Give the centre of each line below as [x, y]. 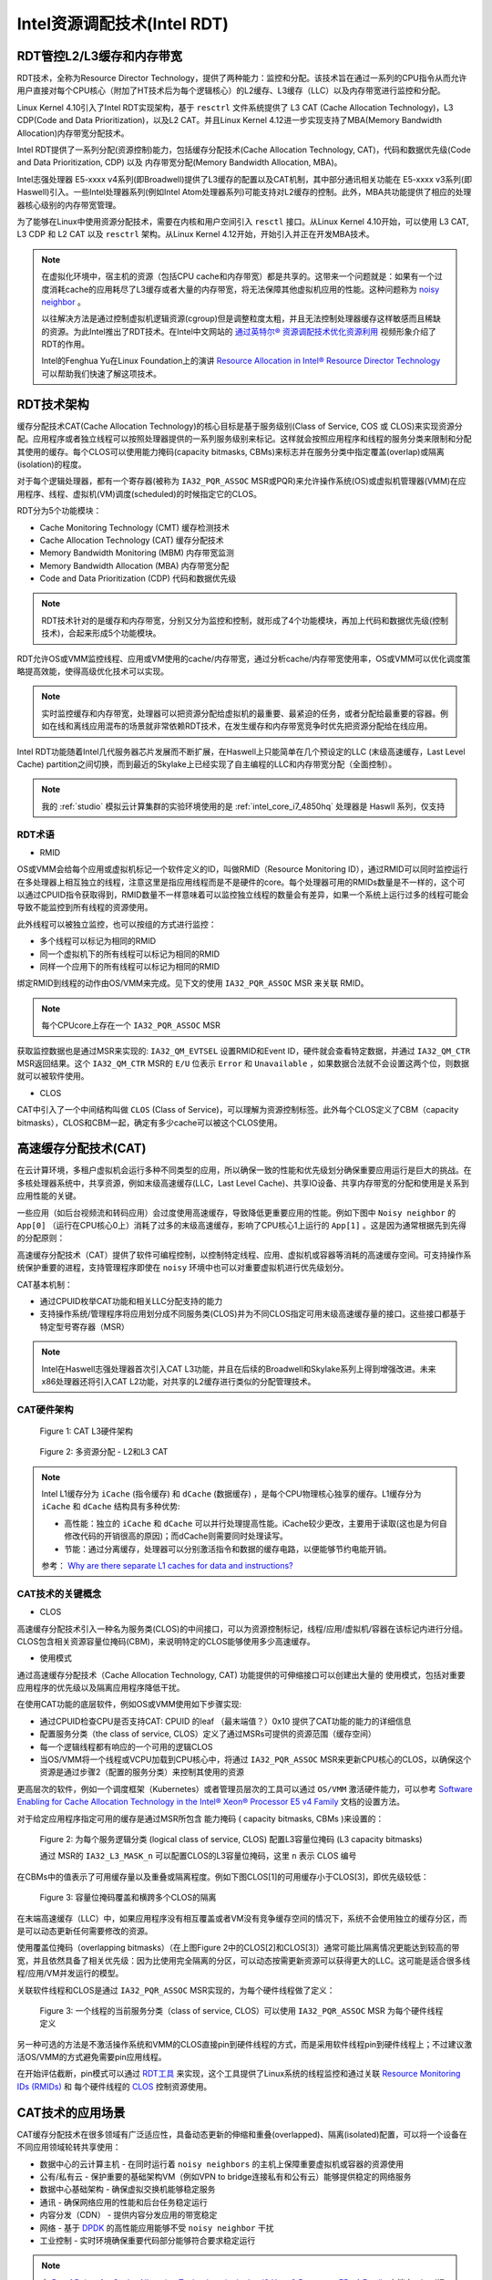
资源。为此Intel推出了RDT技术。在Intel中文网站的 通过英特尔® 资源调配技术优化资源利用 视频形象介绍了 [242, 331]
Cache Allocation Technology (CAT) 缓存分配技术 [132, 540]
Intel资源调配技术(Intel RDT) [123, 24]
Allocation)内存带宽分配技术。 [73, 133]
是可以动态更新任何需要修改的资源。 [85, 1931]
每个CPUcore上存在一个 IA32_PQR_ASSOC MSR [131, 1025]
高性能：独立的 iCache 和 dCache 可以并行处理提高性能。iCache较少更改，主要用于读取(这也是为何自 [256, 1523]
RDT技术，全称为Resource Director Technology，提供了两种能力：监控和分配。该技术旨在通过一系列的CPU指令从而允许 [242, 78]
